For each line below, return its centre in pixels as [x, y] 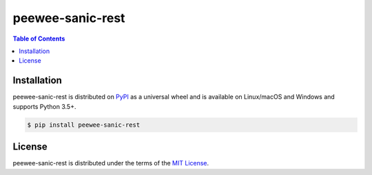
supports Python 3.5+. [44, 106]
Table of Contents [39, 39]
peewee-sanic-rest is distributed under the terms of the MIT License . [111, 163]
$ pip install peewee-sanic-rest [84, 125]
